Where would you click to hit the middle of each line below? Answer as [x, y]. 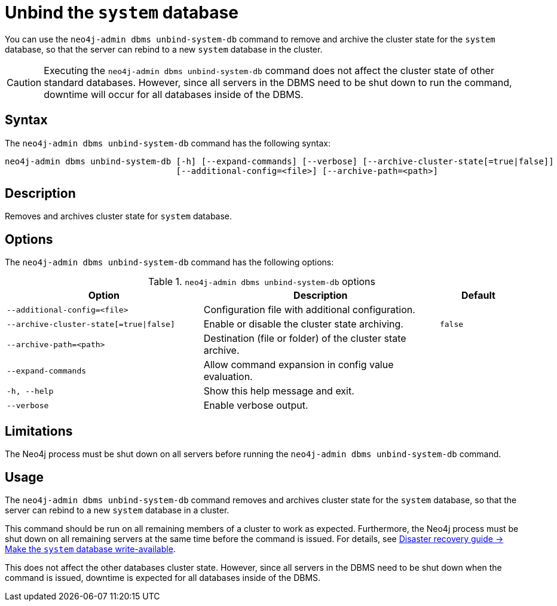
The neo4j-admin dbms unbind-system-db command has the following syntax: [168, 143]
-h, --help [30, 391]
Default [478, 296]
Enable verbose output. [256, 405]
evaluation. [228, 377]
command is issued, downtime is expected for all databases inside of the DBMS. [163, 577]
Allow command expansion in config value [299, 365]
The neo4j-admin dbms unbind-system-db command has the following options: [169, 262]
